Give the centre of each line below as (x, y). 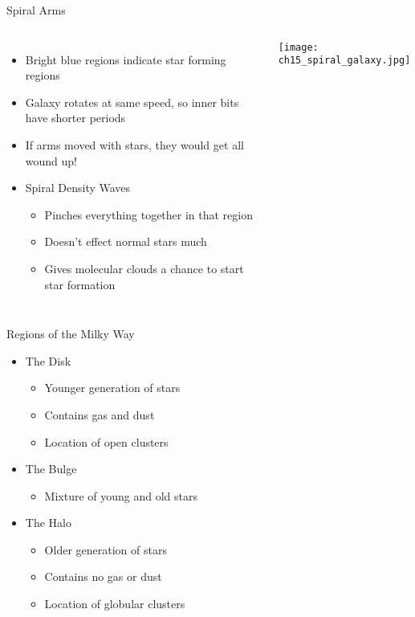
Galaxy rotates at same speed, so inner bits (132, 102)
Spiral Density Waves (78, 188)
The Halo (48, 523)
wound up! (51, 160)
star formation (80, 284)
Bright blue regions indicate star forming (126, 59)
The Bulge (51, 469)
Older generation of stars (106, 549)
